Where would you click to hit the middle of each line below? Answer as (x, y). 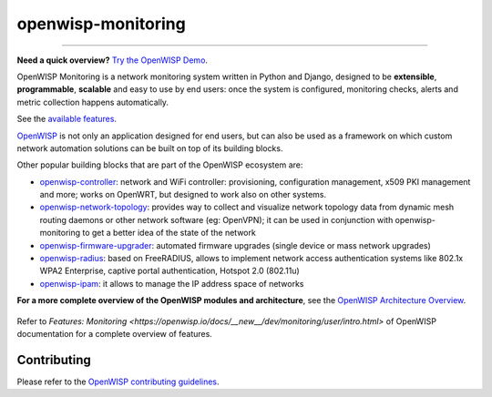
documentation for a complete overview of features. (115, 333)
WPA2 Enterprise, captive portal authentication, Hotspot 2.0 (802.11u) (169, 271)
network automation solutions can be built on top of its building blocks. (150, 148)
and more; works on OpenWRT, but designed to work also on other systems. (183, 195)
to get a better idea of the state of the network (169, 233)
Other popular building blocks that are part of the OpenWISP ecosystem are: (160, 165)
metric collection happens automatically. (92, 102)
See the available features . (67, 119)
